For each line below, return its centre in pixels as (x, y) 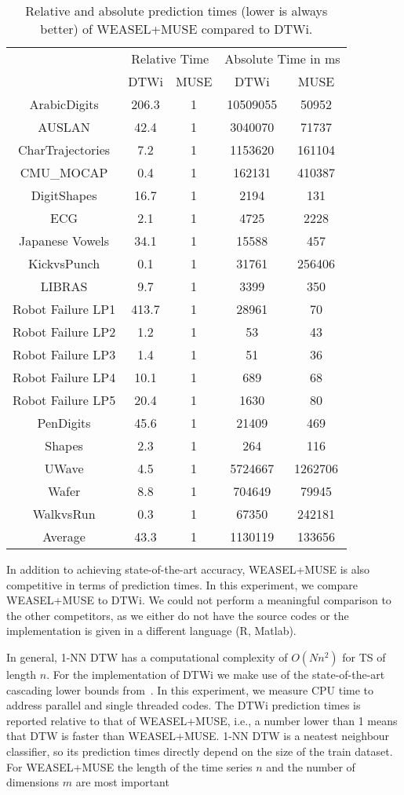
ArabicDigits (64, 104)
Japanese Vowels (64, 241)
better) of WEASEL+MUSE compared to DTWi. (177, 29)
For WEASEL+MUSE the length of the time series (129, 766)
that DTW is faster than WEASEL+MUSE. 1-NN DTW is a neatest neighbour (198, 736)
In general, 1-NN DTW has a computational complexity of (147, 656)
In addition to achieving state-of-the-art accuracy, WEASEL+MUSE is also (188, 569)
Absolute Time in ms (282, 58)
